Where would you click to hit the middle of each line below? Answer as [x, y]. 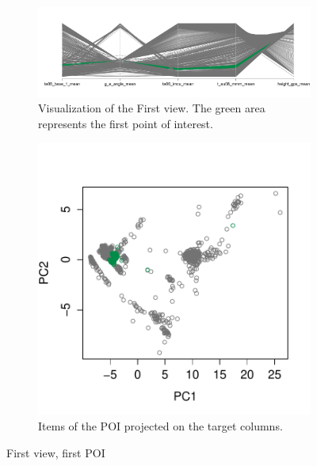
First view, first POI [56, 452]
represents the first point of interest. [126, 123]
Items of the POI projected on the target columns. [160, 425]
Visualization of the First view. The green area [152, 108]
